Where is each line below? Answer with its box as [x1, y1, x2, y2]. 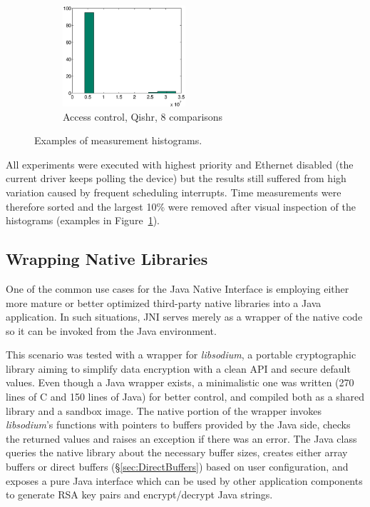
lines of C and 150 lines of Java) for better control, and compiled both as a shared [6, 389, 365, 404]
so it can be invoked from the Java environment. [6, 323, 217, 338]
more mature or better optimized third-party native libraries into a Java [6, 295, 322, 310]
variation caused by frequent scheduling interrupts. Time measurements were [6, 184, 341, 199]
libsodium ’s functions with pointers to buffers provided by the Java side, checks [6, 417, 351, 432]
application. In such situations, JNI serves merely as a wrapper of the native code [6, 309, 363, 324]
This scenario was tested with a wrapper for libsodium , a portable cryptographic [6, 347, 356, 362]
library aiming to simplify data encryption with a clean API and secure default [6, 361, 351, 376]
